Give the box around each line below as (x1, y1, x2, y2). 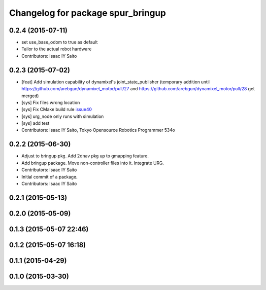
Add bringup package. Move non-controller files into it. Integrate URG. (21, 160, 164, 166)
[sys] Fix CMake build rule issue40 (21, 107, 92, 112)
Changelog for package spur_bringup (9, 7, 166, 18)
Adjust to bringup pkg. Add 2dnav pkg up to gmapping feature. (21, 153, 149, 159)
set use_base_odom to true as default (21, 39, 98, 45)
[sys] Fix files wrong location (21, 99, 80, 106)
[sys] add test (21, 120, 50, 126)
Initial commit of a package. (21, 174, 78, 180)
